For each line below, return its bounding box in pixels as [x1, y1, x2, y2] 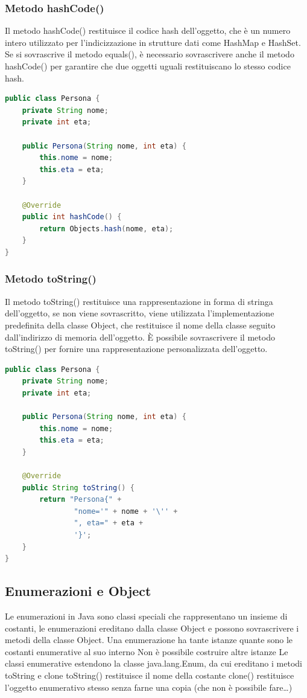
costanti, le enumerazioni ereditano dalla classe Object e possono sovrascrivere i [5, 621, 299, 634]
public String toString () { [22, 483, 135, 492]
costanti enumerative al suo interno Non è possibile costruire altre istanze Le [5, 645, 288, 658]
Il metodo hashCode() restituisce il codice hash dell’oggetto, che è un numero [5, 24, 291, 37]
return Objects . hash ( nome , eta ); [39, 224, 174, 233]
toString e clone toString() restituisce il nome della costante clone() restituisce [5, 668, 294, 681]
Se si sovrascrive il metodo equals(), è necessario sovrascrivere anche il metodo [5, 48, 294, 60]
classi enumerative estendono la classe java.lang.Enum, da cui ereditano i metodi [5, 657, 302, 670]
